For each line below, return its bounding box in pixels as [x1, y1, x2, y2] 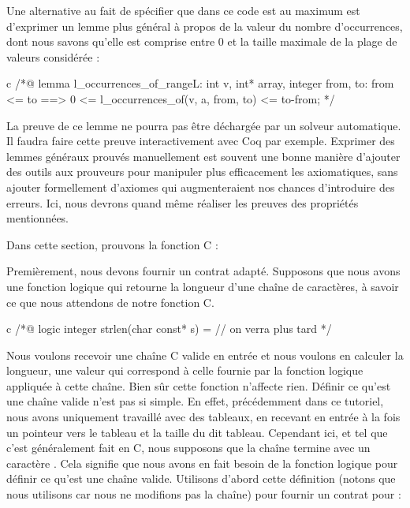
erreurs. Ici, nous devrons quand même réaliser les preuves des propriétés [6, 194, 359, 211]
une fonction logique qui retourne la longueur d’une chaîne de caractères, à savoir [6, 278, 399, 294]
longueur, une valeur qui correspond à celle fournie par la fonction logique [6, 362, 363, 379]
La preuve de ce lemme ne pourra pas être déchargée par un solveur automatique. [6, 117, 401, 133]
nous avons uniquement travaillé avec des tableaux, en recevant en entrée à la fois [6, 409, 401, 425]
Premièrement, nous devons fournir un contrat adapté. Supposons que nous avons [6, 263, 401, 279]
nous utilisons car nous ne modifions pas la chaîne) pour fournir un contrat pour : [6, 486, 401, 502]
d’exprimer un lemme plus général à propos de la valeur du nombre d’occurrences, [6, 17, 403, 34]
